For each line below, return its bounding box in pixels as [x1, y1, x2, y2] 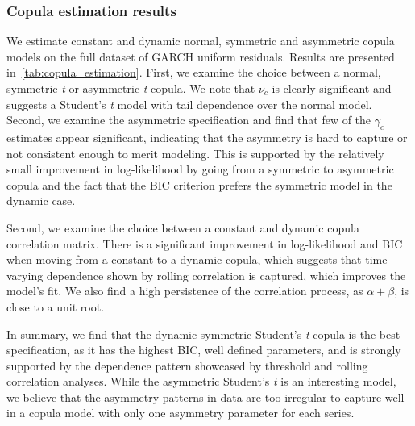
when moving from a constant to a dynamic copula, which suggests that [6, 251, 362, 268]
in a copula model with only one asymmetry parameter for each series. [6, 404, 355, 421]
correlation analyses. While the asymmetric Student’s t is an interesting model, [6, 373, 396, 390]
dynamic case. [6, 192, 76, 209]
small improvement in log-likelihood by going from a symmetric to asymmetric [6, 161, 394, 177]
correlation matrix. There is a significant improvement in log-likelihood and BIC [6, 235, 403, 252]
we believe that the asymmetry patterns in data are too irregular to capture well [6, 388, 405, 405]
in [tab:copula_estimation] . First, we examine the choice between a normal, [6, 64, 381, 81]
